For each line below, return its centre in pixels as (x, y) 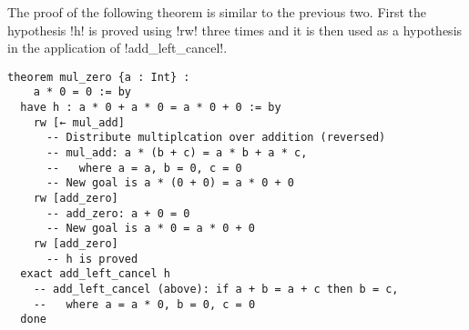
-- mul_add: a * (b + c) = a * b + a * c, (177, 153)
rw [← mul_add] (79, 122)
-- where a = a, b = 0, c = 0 (144, 168)
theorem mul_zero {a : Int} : (99, 77)
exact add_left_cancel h (95, 274)
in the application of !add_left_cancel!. (117, 48)
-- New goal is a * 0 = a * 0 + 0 (151, 229)
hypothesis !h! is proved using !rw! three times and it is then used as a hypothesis (235, 30)
